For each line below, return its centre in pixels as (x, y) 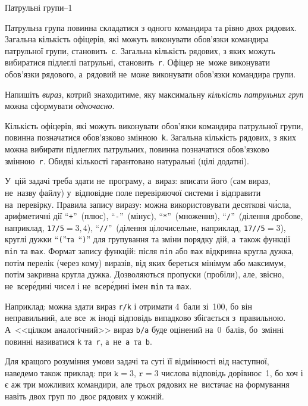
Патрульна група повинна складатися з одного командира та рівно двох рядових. (151, 27)
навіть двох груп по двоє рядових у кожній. (85, 396)
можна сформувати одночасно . (60, 106)
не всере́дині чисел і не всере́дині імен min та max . (98, 285)
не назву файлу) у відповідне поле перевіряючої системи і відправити (133, 192)
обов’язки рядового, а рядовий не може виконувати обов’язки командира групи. (150, 74)
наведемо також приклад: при (58, 372)
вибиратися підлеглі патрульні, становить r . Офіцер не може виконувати (138, 62)
